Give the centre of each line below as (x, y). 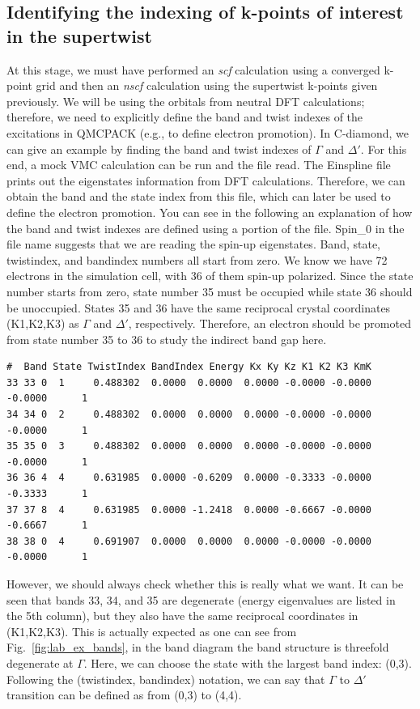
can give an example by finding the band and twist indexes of (159, 149)
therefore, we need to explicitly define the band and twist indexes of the (185, 117)
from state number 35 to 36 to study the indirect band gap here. (167, 339)
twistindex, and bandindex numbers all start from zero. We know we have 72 (197, 259)
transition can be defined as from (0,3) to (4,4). (124, 695)
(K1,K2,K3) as (43, 323)
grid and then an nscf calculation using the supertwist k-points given (207, 85)
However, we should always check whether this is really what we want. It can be (205, 584)
